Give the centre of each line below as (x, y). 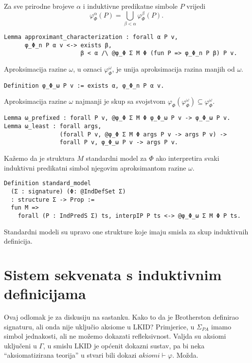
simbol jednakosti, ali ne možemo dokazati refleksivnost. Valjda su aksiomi (115, 336)
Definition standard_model (47, 183)
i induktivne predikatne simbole (130, 6)
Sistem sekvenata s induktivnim (113, 274)
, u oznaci (88, 68)
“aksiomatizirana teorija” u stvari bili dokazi (70, 355)
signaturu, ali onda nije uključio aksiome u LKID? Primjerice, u (99, 326)
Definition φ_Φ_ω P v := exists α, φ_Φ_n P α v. (84, 86)
